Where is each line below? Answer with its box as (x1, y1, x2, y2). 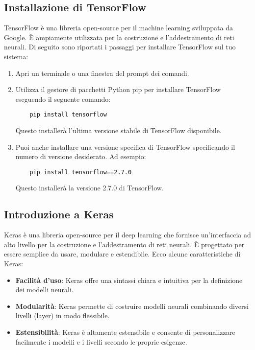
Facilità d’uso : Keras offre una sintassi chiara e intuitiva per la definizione (15, 275, 243, 285)
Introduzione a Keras (4, 207, 114, 222)
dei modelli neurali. (15, 284, 74, 295)
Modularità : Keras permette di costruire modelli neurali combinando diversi (15, 301, 249, 311)
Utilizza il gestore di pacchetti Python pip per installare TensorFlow (15, 84, 221, 94)
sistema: (4, 51, 28, 61)
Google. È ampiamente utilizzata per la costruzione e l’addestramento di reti (4, 32, 234, 42)
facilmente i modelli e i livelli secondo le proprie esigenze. (15, 336, 187, 347)
